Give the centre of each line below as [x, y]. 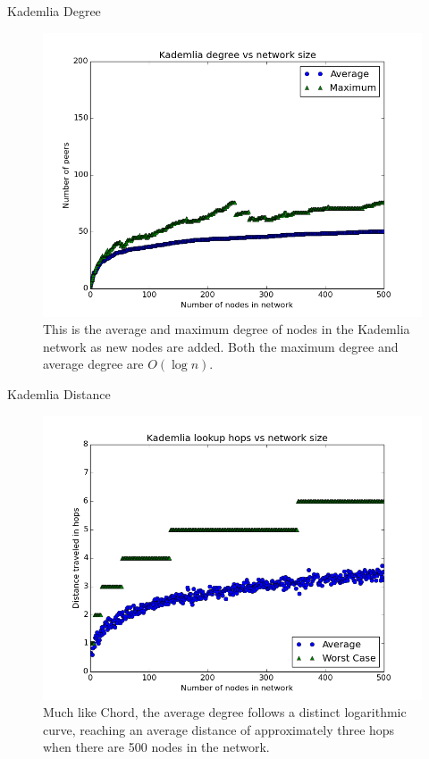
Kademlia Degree [54, 11]
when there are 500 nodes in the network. [156, 747]
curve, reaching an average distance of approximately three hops [219, 729]
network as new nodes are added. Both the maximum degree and [221, 346]
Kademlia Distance [59, 393]
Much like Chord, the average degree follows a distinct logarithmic [225, 712]
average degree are [93, 364]
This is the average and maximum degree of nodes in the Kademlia [227, 329]
